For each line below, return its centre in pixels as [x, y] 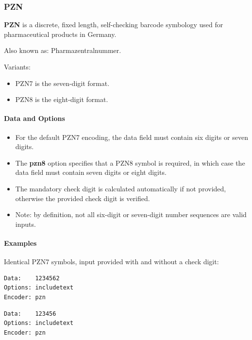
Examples [20, 243]
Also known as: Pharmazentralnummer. [63, 50]
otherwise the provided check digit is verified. [83, 198]
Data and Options [34, 118]
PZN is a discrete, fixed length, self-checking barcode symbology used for [114, 25]
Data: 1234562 [32, 278]
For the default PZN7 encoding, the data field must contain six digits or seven [132, 137]
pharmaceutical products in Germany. [60, 34]
